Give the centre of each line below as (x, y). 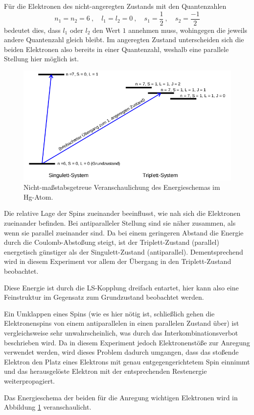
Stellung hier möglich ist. (41, 59)
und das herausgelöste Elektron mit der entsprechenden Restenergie (105, 371)
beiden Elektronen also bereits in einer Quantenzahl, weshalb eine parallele (116, 49)
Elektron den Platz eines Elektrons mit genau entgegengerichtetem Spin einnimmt (127, 361)
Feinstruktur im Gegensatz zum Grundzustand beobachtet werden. (104, 297)
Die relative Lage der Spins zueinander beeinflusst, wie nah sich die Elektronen (122, 213)
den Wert (106, 30)
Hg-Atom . (38, 196)
